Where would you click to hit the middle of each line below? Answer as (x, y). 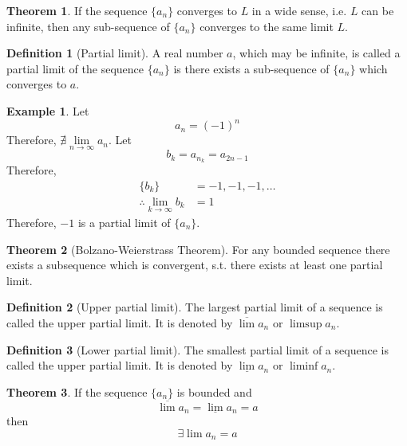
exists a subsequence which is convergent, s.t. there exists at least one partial (195, 265)
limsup (306, 324)
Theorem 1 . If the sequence (77, 10)
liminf (304, 367)
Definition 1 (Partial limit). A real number (115, 53)
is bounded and (214, 391)
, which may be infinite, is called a (316, 53)
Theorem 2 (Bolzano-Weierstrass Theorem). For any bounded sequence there (198, 249)
